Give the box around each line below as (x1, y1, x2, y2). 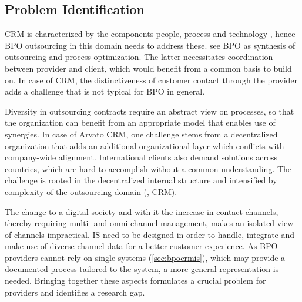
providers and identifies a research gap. (5, 286, 145, 298)
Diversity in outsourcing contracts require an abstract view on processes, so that (5, 105, 294, 117)
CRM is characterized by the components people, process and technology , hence (5, 28, 296, 40)
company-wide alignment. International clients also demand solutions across (5, 151, 278, 163)
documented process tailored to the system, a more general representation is (5, 263, 279, 275)
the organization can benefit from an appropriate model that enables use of (5, 116, 276, 129)
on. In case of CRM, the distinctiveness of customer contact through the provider (5, 73, 298, 86)
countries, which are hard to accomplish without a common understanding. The (5, 162, 292, 175)
